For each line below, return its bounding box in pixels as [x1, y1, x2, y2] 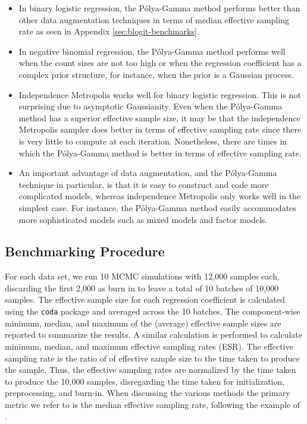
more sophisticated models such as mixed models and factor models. [18, 213, 268, 225]
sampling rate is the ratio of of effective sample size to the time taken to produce [5, 351, 300, 364]
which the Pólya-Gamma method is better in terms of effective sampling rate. [18, 146, 302, 159]
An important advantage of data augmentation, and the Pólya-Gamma [18, 167, 277, 179]
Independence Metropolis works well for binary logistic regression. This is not [18, 88, 301, 100]
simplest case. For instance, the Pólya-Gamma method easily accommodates [18, 201, 296, 213]
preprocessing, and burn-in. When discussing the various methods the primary [5, 387, 290, 399]
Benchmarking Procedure [5, 242, 165, 260]
